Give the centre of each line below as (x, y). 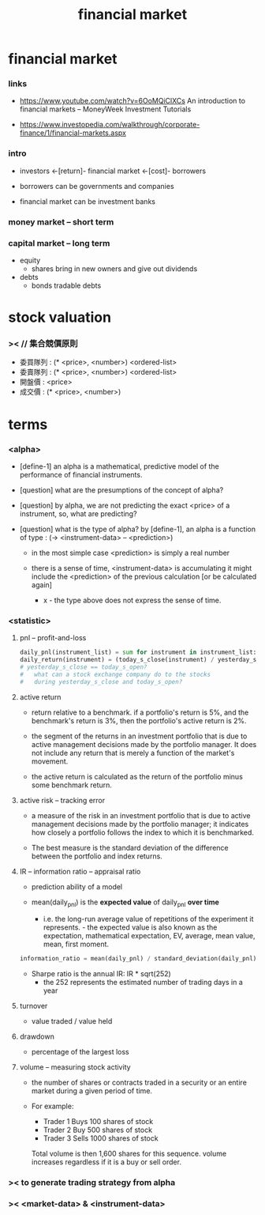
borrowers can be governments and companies (97, 186)
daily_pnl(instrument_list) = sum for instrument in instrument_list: (138, 653)
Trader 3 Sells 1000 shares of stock (101, 1138)
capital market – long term (59, 243)
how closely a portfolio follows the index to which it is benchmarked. (143, 832)
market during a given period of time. (91, 1091)
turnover (34, 1006)
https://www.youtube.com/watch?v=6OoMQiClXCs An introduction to (132, 101)
